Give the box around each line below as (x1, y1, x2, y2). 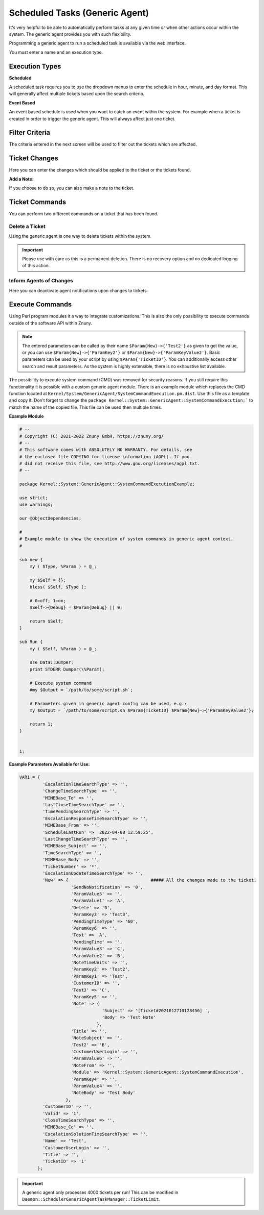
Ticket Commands (9, 198, 66, 206)
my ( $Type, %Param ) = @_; (29, 564, 97, 569)
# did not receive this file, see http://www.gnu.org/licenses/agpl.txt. (19, 461, 200, 467)
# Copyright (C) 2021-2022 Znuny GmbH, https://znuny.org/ (19, 433, 164, 439)
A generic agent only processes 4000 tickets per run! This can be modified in (22, 1190, 178, 1195)
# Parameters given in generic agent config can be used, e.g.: (29, 701, 187, 706)
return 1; (29, 721, 53, 727)
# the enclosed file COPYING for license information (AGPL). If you (19, 454, 190, 459)
